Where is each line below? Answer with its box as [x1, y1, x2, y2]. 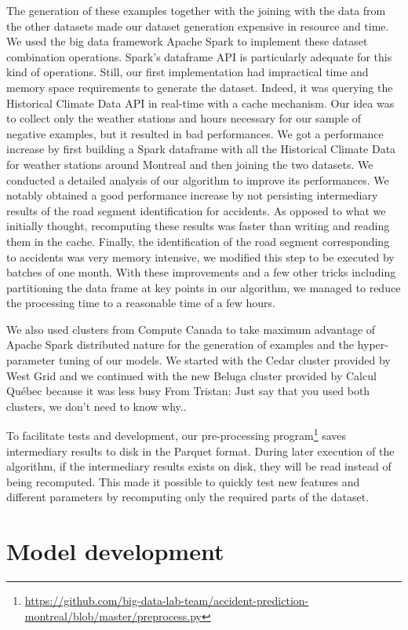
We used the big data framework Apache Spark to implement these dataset [6, 33, 368, 49]
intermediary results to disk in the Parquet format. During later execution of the [6, 442, 395, 459]
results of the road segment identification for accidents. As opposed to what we [6, 202, 386, 218]
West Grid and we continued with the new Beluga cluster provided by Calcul [6, 367, 377, 383]
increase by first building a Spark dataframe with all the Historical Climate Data [6, 141, 396, 157]
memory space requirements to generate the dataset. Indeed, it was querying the [6, 79, 393, 95]
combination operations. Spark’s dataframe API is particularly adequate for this [6, 48, 392, 64]
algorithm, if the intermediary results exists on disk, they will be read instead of [6, 458, 392, 474]
